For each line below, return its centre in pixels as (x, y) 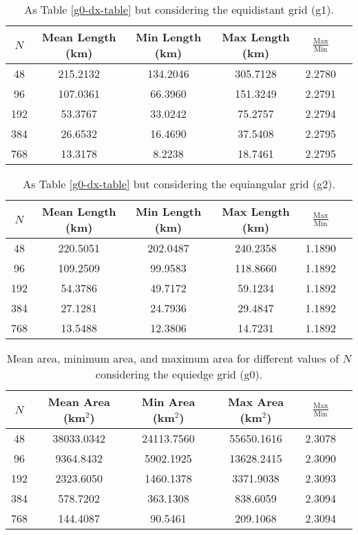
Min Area (168, 402)
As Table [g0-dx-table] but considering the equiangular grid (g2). (179, 184)
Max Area (256, 402)
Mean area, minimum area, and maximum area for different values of (173, 358)
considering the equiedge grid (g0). (179, 374)
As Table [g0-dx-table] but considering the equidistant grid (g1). (179, 9)
